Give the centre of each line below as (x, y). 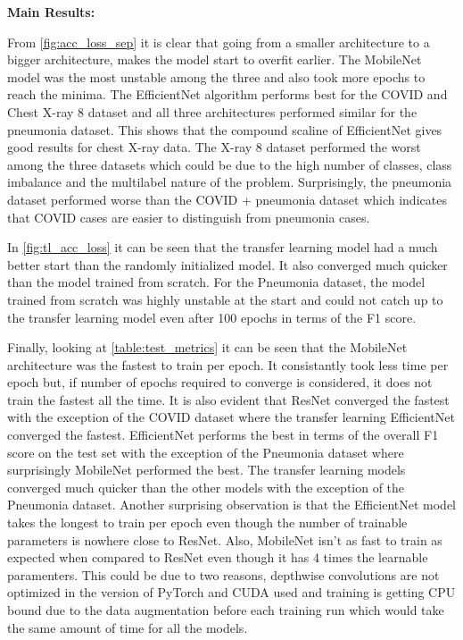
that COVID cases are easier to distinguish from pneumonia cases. (189, 217)
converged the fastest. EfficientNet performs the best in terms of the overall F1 (223, 435)
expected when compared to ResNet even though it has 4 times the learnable (218, 557)
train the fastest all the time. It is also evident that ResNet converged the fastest (228, 399)
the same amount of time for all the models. (128, 627)
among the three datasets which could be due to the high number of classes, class (230, 164)
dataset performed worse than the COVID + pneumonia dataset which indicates (227, 199)
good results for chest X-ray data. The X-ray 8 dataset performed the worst (214, 147)
